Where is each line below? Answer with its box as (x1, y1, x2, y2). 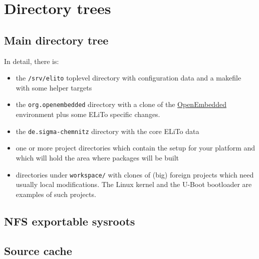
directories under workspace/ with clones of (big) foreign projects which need (16, 169, 254, 179)
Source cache (4, 242, 72, 258)
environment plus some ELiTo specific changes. (16, 109, 160, 119)
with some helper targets (16, 82, 92, 92)
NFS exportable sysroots (4, 213, 135, 228)
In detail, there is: (4, 55, 59, 66)
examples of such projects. (16, 188, 96, 199)
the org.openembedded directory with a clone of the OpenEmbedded (16, 99, 226, 109)
